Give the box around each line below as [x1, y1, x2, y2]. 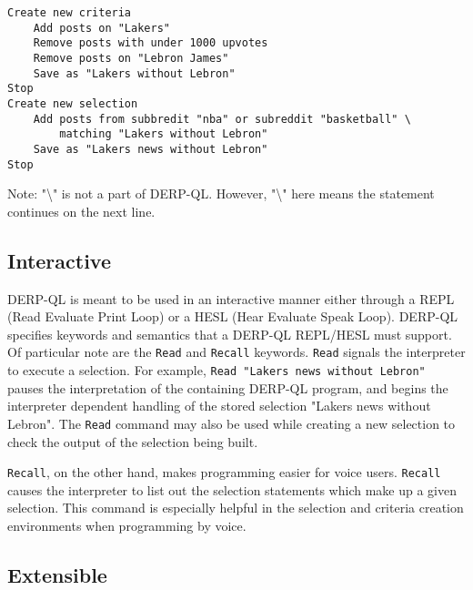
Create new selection [7, 97, 138, 110]
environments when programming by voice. [7, 515, 247, 534]
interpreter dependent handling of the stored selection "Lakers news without [7, 396, 431, 415]
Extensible [7, 560, 107, 588]
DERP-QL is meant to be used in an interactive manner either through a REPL [7, 289, 455, 308]
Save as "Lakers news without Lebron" [33, 142, 268, 156]
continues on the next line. [7, 201, 156, 220]
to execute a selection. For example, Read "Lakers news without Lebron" [7, 361, 426, 380]
